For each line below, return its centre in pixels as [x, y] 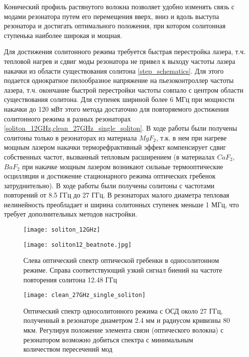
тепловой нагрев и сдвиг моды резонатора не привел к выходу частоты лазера [120, 61]
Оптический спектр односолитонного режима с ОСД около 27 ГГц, [123, 310]
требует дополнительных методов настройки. [71, 214]
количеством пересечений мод [68, 349]
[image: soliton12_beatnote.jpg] [77, 245]
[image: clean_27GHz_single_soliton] [85, 295]
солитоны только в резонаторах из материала [70, 137]
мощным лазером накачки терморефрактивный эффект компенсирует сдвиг [115, 147]
